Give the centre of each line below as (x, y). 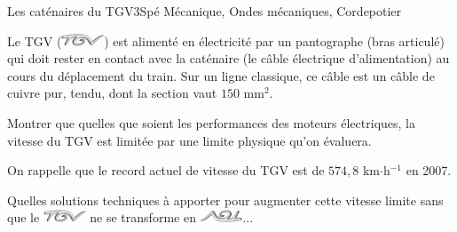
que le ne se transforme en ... (130, 217)
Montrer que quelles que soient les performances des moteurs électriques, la (211, 122)
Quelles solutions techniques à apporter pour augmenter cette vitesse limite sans (225, 200)
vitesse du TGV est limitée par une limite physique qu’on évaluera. (189, 140)
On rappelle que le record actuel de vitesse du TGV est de (166, 170)
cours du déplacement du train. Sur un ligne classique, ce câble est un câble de (221, 75)
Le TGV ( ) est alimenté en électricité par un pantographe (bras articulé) (226, 40)
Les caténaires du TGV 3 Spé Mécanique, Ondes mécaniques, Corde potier (205, 11)
